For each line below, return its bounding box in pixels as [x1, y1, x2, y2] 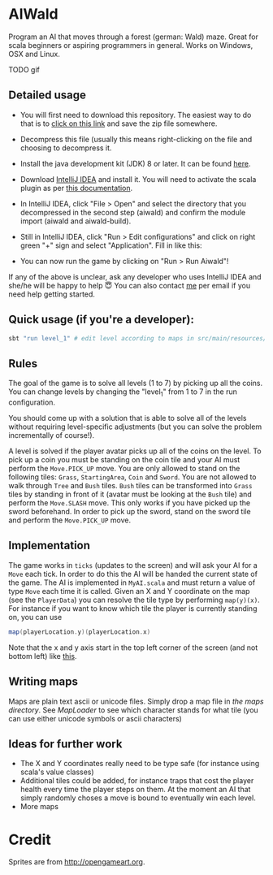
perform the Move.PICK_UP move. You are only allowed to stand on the [8, 464, 240, 474]
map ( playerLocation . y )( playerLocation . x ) [8, 627, 151, 636]
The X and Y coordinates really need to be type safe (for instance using [19, 759, 260, 769]
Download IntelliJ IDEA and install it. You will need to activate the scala [19, 174, 257, 184]
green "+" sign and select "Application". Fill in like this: [19, 240, 202, 250]
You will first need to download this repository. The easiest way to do [19, 110, 252, 119]
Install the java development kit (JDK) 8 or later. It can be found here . [19, 158, 251, 168]
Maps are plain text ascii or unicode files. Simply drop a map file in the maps [8, 696, 264, 706]
